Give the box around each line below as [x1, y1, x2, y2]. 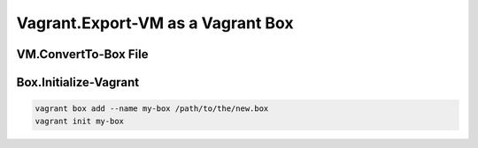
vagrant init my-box [35, 115, 124, 126]
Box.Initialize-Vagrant [16, 75, 140, 90]
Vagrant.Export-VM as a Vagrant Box [16, 13, 294, 33]
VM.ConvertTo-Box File [16, 47, 149, 62]
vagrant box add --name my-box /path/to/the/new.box [35, 104, 269, 114]
